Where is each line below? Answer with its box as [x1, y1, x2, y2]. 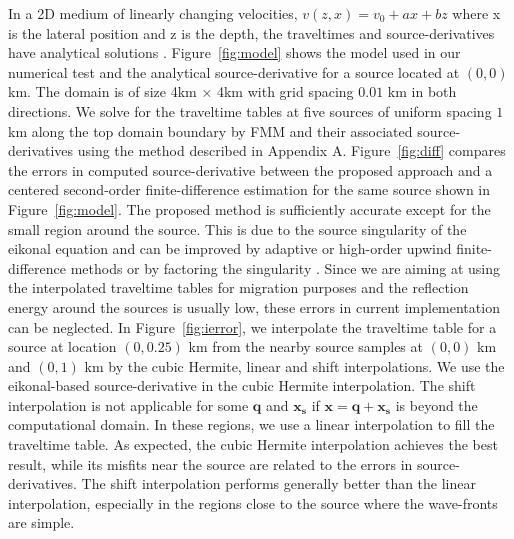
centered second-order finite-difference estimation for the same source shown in [8, 179, 491, 200]
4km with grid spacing [216, 81, 354, 102]
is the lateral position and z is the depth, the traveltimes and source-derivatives [8, 22, 495, 43]
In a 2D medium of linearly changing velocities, [8, 3, 298, 23]
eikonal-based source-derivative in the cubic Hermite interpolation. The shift [8, 375, 476, 396]
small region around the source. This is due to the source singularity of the [8, 218, 467, 239]
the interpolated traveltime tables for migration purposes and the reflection [8, 277, 469, 298]
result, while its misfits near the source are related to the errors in [8, 453, 413, 474]
